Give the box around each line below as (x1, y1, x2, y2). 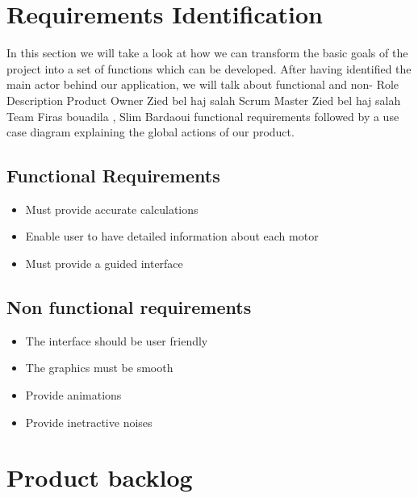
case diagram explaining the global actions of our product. (6, 123, 295, 140)
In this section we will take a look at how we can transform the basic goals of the (6, 44, 408, 61)
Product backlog (6, 461, 193, 494)
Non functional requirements (6, 295, 252, 320)
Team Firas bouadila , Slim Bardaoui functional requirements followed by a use (6, 107, 399, 124)
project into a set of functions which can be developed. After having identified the (6, 60, 412, 77)
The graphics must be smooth (25, 359, 173, 376)
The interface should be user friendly (25, 332, 208, 349)
